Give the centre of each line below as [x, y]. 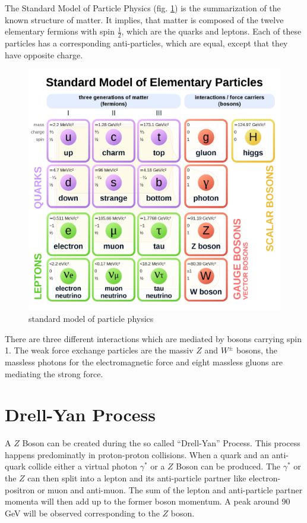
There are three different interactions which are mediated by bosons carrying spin [153, 338]
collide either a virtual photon [83, 466]
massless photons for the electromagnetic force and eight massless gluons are [144, 361]
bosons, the [257, 350]
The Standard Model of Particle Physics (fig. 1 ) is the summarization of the [143, 8]
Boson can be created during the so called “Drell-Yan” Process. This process [161, 443]
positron [20, 489]
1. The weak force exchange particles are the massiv [99, 350]
